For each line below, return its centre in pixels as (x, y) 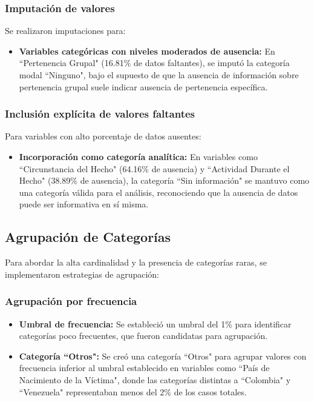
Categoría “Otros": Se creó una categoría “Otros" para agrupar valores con (163, 356)
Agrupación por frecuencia (71, 301)
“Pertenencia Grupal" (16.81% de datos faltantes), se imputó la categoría (154, 63)
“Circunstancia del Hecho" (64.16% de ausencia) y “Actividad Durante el (154, 168)
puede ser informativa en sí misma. (84, 204)
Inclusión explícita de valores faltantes (100, 114)
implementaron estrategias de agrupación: (82, 274)
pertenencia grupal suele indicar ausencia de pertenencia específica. (143, 86)
